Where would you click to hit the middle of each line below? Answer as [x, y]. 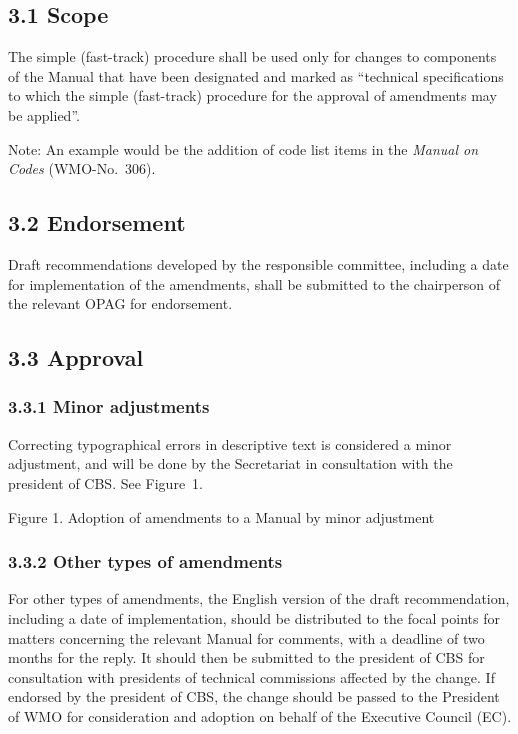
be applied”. [44, 114]
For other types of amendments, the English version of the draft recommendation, [259, 598]
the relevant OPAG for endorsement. [120, 303]
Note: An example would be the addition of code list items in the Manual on [243, 148]
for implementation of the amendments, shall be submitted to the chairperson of [254, 283]
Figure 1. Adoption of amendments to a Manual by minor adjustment [221, 516]
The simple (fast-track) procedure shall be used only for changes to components [252, 56]
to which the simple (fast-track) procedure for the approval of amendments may [252, 95]
